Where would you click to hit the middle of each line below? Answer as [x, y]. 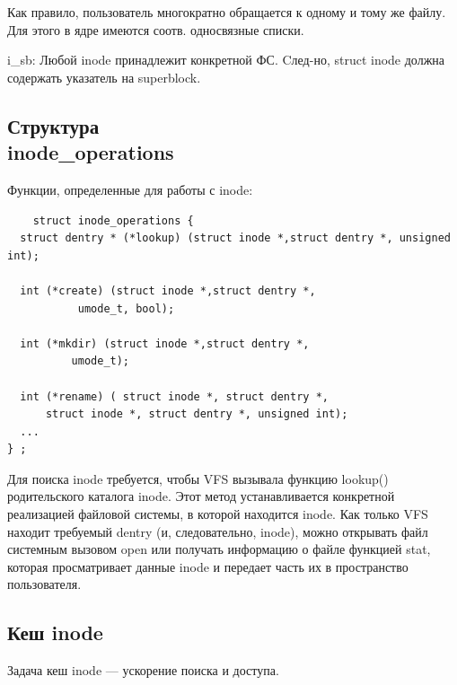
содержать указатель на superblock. [104, 77]
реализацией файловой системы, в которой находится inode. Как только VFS [218, 514]
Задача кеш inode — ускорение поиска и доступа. [143, 670]
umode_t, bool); [126, 308]
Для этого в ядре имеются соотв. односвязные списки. [156, 29]
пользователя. [44, 584]
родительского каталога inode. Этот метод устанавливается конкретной [201, 496]
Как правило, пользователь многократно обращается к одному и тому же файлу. [227, 12]
